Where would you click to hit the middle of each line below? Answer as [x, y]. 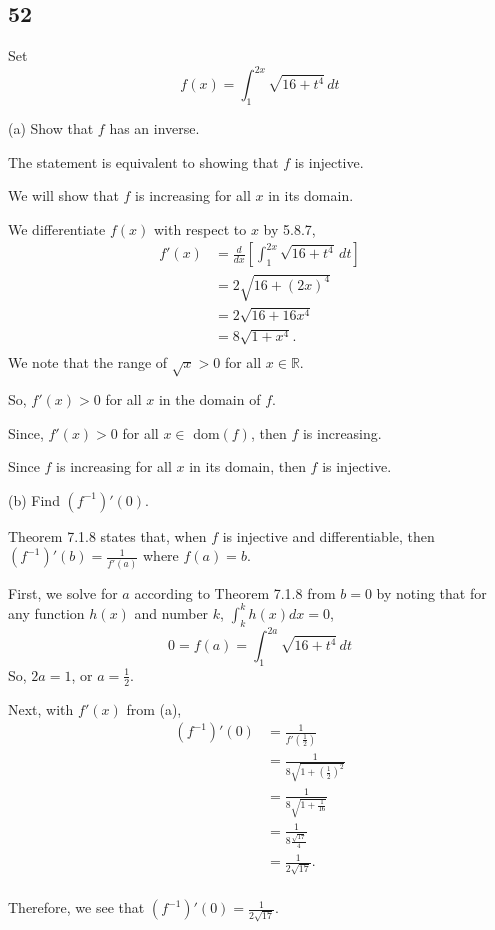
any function [46, 612]
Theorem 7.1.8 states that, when [107, 535]
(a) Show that [51, 128]
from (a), [154, 708]
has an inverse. [154, 128]
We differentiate [57, 228]
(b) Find [34, 499]
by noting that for [431, 592]
